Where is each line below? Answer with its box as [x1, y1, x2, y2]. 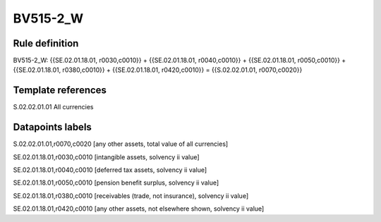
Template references [13, 85, 107, 97]
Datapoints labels [13, 121, 92, 133]
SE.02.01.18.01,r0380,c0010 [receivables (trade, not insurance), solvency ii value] [13, 191, 249, 200]
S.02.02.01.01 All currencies [13, 103, 94, 111]
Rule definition [13, 37, 79, 49]
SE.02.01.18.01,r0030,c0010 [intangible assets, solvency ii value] [13, 152, 200, 161]
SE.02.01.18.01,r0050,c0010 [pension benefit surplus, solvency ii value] [13, 178, 219, 187]
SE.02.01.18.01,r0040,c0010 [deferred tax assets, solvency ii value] [13, 166, 207, 174]
